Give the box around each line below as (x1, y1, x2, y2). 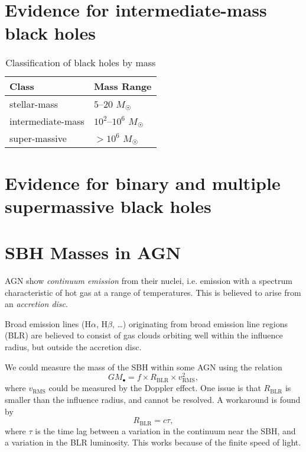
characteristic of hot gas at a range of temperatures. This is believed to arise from (5, 286, 301, 298)
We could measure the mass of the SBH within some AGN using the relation (5, 360, 282, 373)
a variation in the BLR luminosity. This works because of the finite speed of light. (5, 436, 301, 448)
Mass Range (93, 79, 152, 93)
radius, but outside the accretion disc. (5, 340, 142, 353)
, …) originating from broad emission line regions (112, 317, 288, 330)
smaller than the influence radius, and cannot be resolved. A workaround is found (5, 393, 301, 405)
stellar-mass (9, 97, 58, 111)
